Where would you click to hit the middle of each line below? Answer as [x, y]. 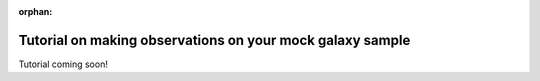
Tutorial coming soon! [63, 64]
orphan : [35, 11]
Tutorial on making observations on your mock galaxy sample [214, 40]
